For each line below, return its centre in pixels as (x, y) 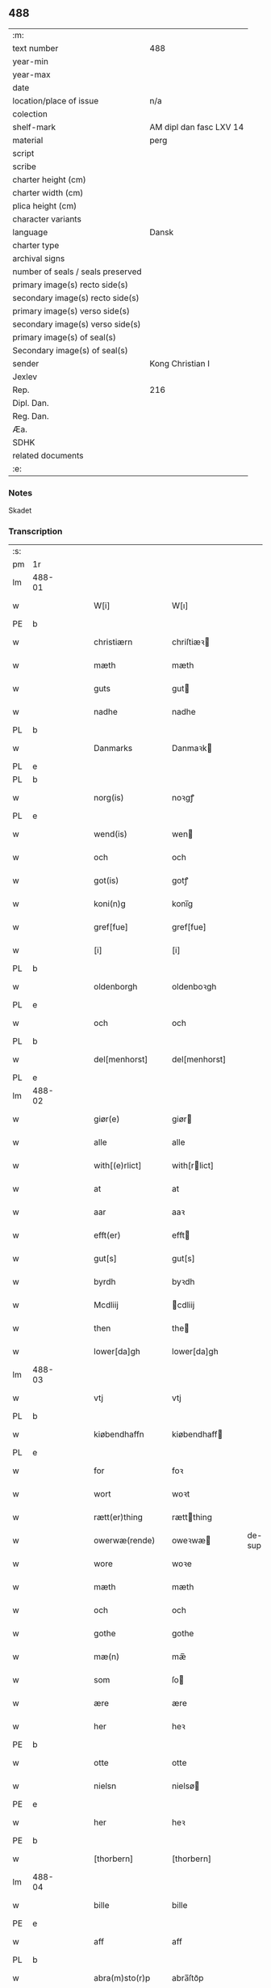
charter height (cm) (49, 179)
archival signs (39, 258)
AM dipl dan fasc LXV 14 (197, 127)
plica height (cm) (45, 205)
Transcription (35, 531)
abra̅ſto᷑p (188, 1978)
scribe (24, 167)
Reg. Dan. (31, 416)
